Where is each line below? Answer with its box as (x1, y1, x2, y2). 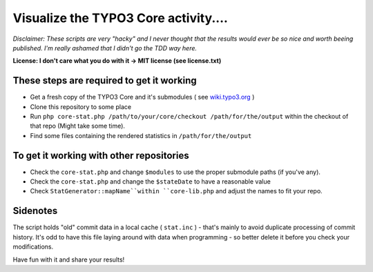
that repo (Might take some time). (30, 122, 126, 130)
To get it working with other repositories (12, 149, 189, 162)
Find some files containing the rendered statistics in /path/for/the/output (30, 131, 252, 139)
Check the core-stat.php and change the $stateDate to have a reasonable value (30, 177, 271, 186)
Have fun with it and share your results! (12, 255, 125, 264)
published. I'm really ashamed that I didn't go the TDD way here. (12, 43, 197, 52)
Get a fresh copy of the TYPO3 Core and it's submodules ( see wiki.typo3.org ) (30, 93, 255, 101)
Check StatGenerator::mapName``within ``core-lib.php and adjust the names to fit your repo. (30, 187, 323, 195)
